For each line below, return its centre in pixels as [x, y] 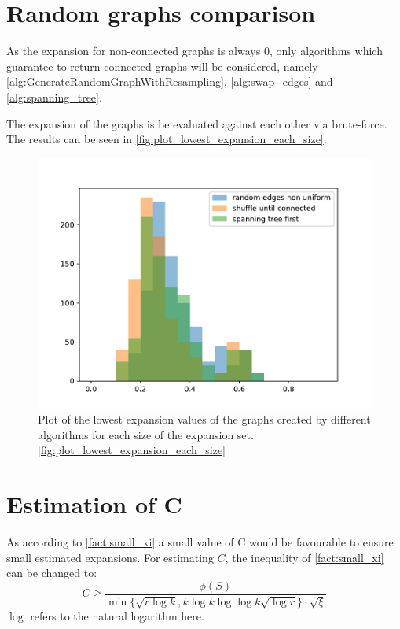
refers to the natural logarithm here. [117, 615]
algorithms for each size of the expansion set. [146, 434]
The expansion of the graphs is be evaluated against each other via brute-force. [197, 123]
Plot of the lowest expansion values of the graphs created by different [204, 419]
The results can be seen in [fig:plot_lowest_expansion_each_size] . [167, 139]
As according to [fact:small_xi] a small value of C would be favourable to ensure [200, 542]
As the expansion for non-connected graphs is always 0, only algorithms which [194, 51]
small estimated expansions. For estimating [110, 557]
